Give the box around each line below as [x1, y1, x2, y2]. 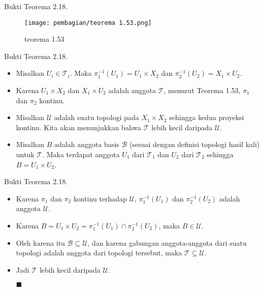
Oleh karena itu [16, 237, 65, 248]
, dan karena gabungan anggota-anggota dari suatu [87, 237, 247, 248]
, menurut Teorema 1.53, [163, 85, 241, 96]
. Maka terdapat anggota [42, 149, 120, 159]
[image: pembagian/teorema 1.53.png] [24, 19, 152, 26]
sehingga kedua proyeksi [169, 112, 244, 123]
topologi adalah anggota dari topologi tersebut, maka [16, 247, 182, 258]
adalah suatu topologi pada [54, 112, 139, 123]
